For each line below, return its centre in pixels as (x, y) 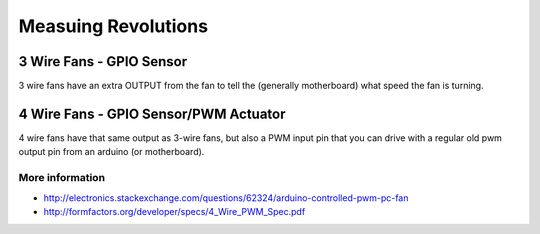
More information (61, 178)
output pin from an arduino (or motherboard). (111, 152)
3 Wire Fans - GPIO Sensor (103, 61)
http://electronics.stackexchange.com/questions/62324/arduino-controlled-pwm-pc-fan (226, 197)
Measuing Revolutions (113, 26)
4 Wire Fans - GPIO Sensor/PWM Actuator (152, 113)
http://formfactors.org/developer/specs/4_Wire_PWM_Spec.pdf (174, 211)
